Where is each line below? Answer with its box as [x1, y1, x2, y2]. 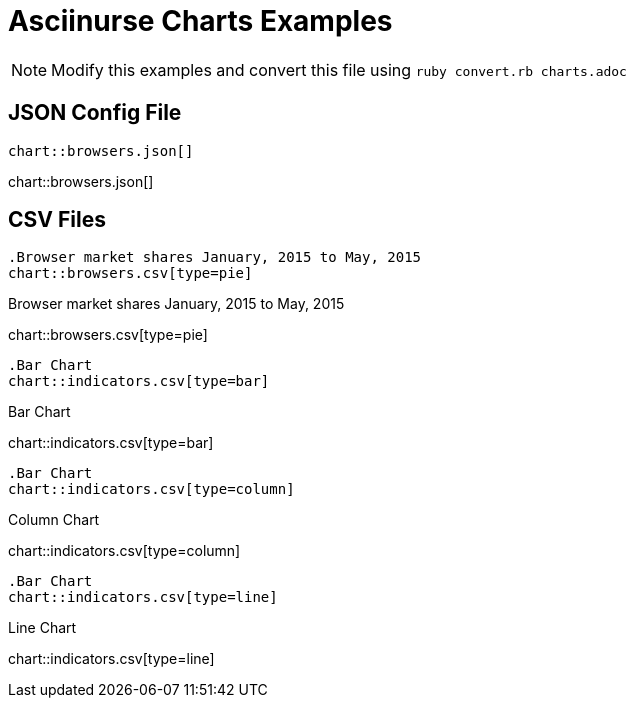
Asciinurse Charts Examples [8, 4, 393, 38]
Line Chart [8, 619, 77, 637]
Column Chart [8, 511, 100, 529]
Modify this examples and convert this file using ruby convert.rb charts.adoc [51, 59, 627, 80]
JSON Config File [8, 100, 182, 126]
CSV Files [8, 207, 106, 233]
